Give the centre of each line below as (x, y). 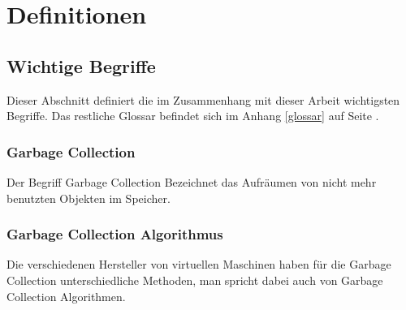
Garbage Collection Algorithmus (115, 234)
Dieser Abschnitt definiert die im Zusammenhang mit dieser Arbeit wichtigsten (203, 99)
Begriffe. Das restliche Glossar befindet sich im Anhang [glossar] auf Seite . (193, 116)
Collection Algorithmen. (66, 296)
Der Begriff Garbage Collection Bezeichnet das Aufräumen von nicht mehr (192, 181)
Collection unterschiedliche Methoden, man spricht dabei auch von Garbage (195, 280)
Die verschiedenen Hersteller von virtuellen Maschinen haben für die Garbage (199, 264)
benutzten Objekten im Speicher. (89, 198)
